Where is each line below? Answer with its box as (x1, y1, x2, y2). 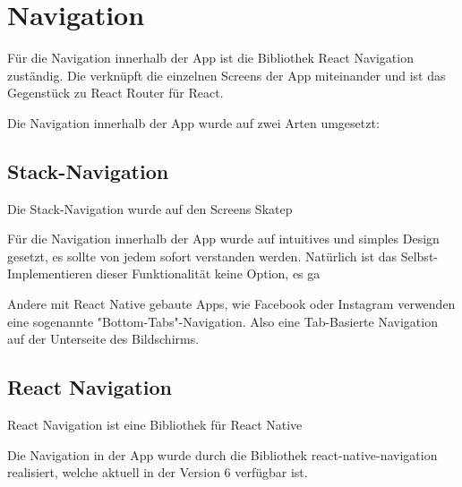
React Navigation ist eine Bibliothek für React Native (7, 415, 303, 434)
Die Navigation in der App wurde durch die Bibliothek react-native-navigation (7, 445, 438, 464)
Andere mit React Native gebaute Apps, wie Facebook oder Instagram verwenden (7, 295, 456, 313)
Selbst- (400, 246, 438, 265)
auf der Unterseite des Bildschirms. (7, 329, 200, 348)
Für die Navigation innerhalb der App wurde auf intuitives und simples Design (7, 229, 440, 248)
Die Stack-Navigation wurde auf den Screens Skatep (7, 199, 293, 218)
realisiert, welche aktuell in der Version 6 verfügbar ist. (7, 463, 308, 482)
